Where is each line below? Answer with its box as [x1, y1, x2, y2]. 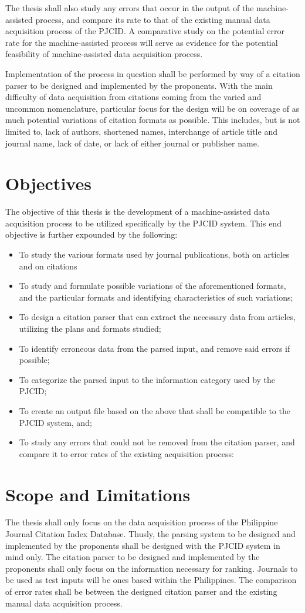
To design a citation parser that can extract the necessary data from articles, [19, 311, 296, 323]
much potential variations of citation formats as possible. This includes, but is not [5, 114, 300, 126]
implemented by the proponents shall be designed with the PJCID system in [5, 539, 280, 551]
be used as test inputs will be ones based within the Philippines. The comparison [5, 574, 297, 586]
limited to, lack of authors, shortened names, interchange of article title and [5, 125, 277, 137]
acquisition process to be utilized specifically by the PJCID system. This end [5, 216, 282, 229]
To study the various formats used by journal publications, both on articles [19, 248, 290, 261]
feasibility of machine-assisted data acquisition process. [5, 48, 203, 60]
